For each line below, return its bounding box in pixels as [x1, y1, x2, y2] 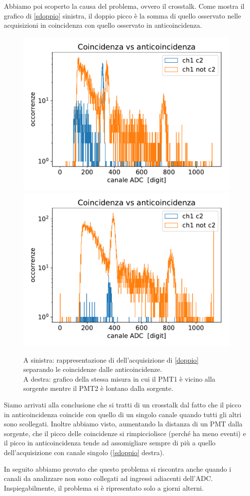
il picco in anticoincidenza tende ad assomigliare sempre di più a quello [4, 438, 216, 448]
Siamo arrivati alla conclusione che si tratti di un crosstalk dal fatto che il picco [4, 400, 241, 410]
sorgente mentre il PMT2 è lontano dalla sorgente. [23, 383, 174, 393]
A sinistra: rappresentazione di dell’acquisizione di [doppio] [23, 354, 199, 365]
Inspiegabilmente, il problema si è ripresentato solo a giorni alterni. [4, 482, 204, 493]
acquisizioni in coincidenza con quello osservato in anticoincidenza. [4, 20, 202, 30]
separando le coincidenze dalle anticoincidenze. [23, 364, 162, 374]
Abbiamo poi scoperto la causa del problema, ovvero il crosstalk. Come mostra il [4, 1, 245, 11]
